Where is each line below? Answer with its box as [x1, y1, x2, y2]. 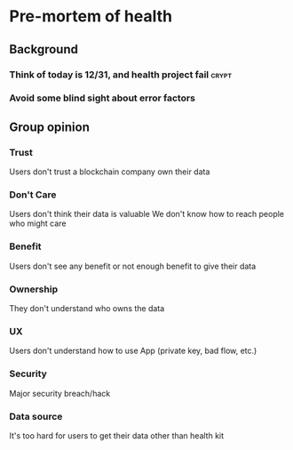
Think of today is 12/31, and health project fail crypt [9, 68, 233, 81]
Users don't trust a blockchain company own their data [9, 166, 210, 177]
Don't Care [9, 189, 57, 201]
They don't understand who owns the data [9, 303, 165, 313]
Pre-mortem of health [9, 6, 173, 27]
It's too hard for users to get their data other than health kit [9, 430, 225, 441]
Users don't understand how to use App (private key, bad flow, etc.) [9, 345, 257, 357]
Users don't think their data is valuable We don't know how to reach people [9, 209, 285, 220]
